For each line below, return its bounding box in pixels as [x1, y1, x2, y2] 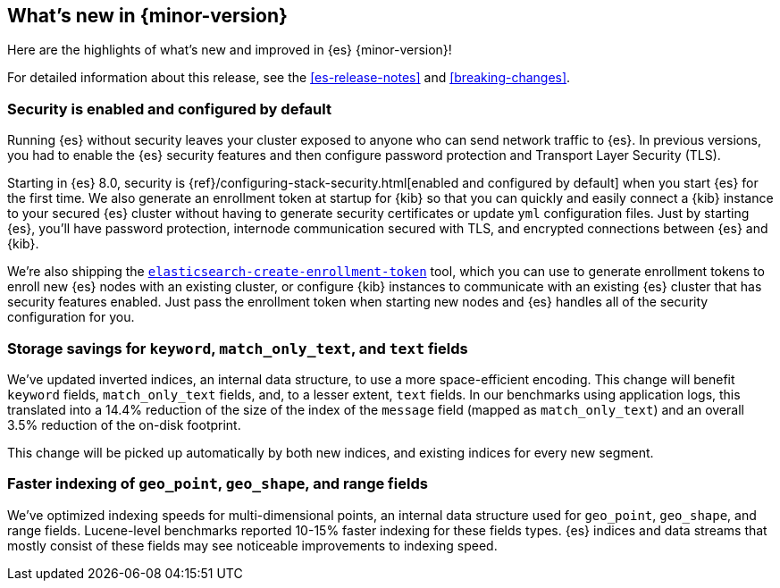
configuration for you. [7, 309, 135, 325]
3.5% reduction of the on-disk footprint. [7, 416, 241, 433]
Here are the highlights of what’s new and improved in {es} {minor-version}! [7, 42, 452, 58]
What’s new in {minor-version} [7, 4, 288, 27]
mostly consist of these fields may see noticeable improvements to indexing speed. [7, 537, 498, 553]
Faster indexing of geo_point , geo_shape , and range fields [7, 475, 428, 493]
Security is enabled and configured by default [7, 99, 331, 118]
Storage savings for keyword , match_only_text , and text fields [7, 339, 468, 357]
